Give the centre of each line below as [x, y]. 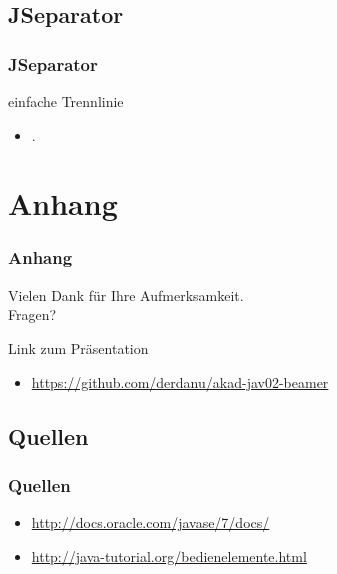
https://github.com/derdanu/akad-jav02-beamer [180, 381]
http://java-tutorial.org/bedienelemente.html [169, 555]
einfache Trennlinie [66, 101]
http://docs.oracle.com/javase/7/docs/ [150, 522]
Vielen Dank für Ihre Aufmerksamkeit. [126, 294]
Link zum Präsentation [78, 347]
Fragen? [32, 314]
